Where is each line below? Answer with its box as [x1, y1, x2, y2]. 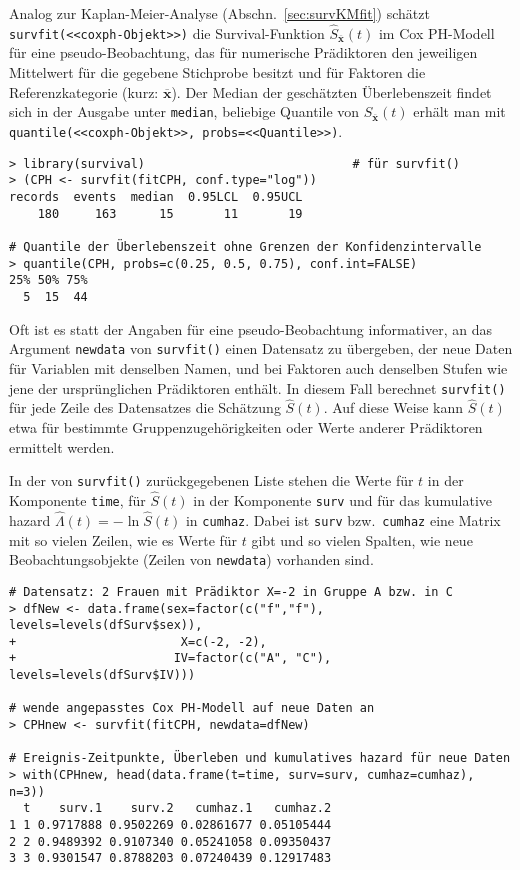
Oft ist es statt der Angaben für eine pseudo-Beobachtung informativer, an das [9, 318, 492, 339]
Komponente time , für [9, 490, 146, 511]
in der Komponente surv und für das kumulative [193, 490, 493, 511]
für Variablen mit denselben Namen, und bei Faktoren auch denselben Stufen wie [9, 357, 508, 378]
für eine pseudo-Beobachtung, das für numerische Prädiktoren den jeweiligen [9, 42, 478, 63]
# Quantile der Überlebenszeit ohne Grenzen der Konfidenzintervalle [9, 240, 482, 255]
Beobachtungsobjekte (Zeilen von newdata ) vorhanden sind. [9, 549, 374, 570]
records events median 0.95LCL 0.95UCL [9, 190, 303, 205]
